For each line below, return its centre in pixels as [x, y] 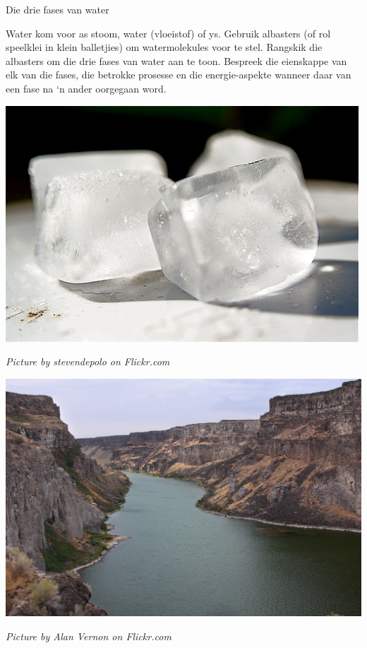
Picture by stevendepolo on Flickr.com [88, 361]
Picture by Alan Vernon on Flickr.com [89, 636]
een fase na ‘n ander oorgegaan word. [86, 88]
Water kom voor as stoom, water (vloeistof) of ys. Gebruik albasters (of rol [168, 33]
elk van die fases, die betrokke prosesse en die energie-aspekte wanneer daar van [179, 75]
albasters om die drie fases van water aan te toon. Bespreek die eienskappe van [176, 60]
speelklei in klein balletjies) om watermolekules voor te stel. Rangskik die [164, 47]
